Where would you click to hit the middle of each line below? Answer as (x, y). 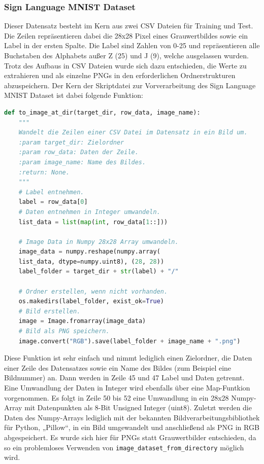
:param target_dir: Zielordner (71, 142)
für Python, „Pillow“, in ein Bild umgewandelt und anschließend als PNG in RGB (132, 427)
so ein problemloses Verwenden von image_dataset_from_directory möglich (124, 447)
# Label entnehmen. (51, 192)
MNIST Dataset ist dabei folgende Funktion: (74, 95)
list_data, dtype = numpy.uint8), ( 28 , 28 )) (91, 261)
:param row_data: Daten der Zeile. (78, 152)
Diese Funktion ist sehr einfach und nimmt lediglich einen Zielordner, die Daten (128, 358)
